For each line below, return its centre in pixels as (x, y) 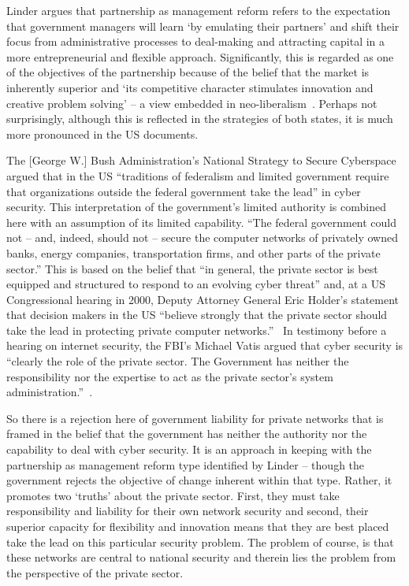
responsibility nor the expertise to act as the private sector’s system (170, 376)
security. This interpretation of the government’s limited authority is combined (196, 207)
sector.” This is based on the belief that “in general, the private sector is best (192, 268)
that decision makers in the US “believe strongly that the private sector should (197, 315)
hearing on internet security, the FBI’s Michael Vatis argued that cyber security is (205, 345)
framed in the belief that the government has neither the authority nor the (187, 434)
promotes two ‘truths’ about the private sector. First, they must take (173, 495)
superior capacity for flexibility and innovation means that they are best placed (198, 526)
